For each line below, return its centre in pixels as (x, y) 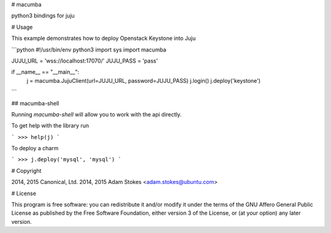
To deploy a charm (35, 148)
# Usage (22, 27)
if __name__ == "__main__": (45, 72)
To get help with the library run (50, 126)
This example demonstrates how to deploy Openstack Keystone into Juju (104, 38)
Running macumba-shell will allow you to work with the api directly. (97, 114)
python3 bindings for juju (43, 16)
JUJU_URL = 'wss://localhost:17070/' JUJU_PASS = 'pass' (85, 61)
